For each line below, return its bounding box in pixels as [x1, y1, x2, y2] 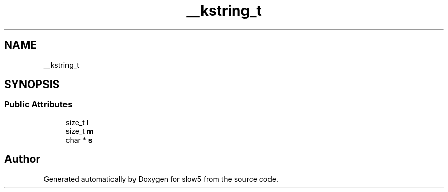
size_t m [65, 126, 94, 135]
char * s [65, 135, 93, 144]
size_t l [65, 118, 89, 127]
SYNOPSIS [4, 78, 60, 91]
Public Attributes [4, 99, 73, 110]
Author [4, 153, 40, 166]
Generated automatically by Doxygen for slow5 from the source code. [43, 174, 279, 183]
